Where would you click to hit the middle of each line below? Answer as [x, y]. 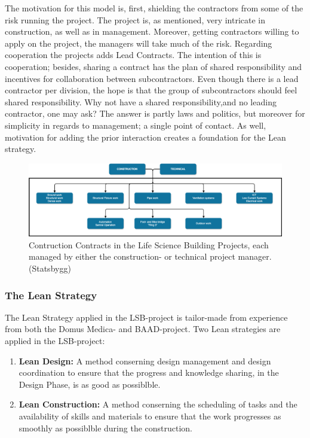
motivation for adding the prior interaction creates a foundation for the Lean [145, 137]
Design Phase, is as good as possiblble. [90, 384]
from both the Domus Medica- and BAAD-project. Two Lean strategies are [143, 329]
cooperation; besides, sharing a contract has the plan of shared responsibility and [153, 66]
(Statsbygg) [50, 268]
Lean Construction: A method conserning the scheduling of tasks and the [158, 404]
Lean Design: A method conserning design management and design [145, 361]
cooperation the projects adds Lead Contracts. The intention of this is [133, 55]
